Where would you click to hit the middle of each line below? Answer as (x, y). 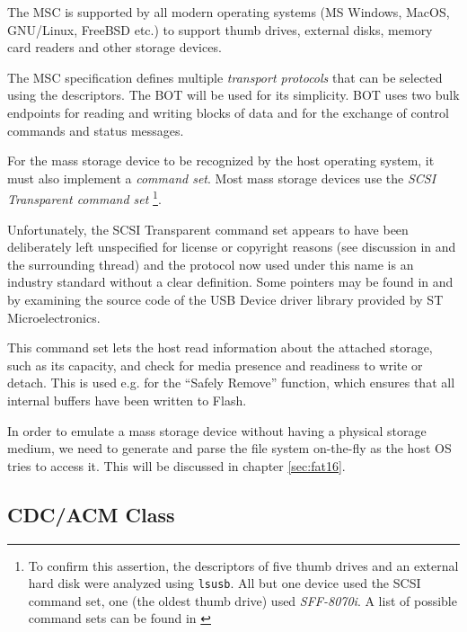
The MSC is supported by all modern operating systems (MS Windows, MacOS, (229, 12)
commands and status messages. (96, 130)
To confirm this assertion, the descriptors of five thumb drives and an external (243, 565)
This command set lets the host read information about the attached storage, (220, 347)
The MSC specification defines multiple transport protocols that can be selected (225, 77)
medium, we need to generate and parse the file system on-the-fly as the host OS (229, 448)
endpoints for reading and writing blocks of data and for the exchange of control (228, 112)
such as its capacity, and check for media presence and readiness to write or (215, 365)
